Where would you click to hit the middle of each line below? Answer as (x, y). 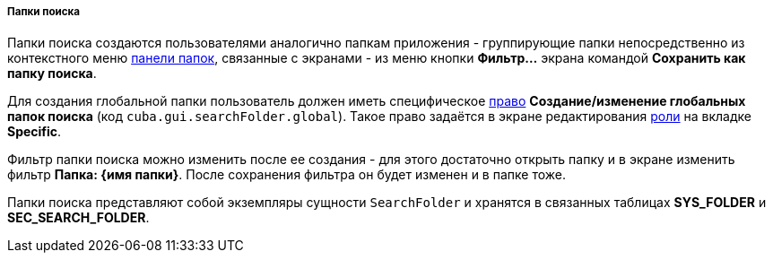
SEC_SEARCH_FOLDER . (78, 218)
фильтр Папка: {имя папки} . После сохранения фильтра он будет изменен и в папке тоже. (287, 175)
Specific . (35, 132)
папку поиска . (52, 74)
